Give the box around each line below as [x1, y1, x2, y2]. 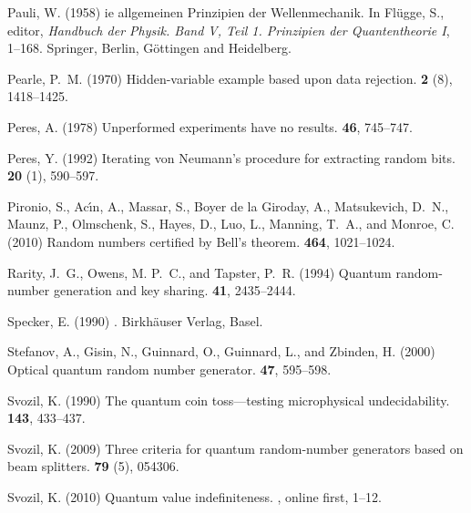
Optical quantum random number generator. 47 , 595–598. [7, 359, 332, 378]
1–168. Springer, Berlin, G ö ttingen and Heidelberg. [7, 38, 292, 57]
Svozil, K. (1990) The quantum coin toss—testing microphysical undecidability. [7, 390, 450, 409]
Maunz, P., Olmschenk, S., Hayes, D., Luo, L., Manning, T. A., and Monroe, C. [7, 214, 455, 233]
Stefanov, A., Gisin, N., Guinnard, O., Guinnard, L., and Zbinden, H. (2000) [7, 342, 435, 361]
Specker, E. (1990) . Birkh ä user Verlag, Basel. [7, 311, 263, 330]
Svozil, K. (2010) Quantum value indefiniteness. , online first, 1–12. [7, 487, 382, 506]
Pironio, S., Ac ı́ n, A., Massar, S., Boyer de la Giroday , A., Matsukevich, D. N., [7, 196, 449, 215]
